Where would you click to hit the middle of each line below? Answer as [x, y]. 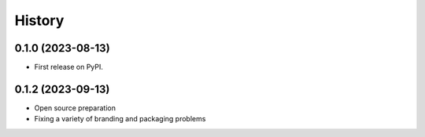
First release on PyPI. [69, 67]
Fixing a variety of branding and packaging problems [120, 119]
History [39, 20]
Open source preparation [75, 108]
